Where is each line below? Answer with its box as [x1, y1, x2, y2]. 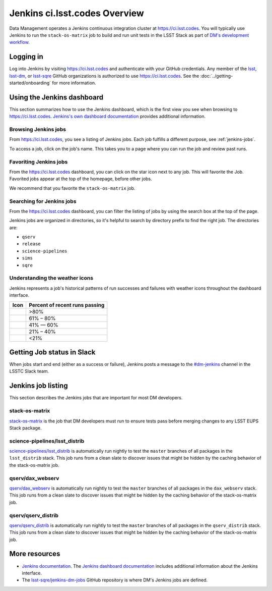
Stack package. [9, 424, 42, 431]
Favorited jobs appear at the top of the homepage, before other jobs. [9, 176, 152, 182]
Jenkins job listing [9, 382, 68, 390]
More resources [9, 550, 60, 558]
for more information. [52, 80, 96, 86]
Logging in [9, 52, 44, 61]
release [22, 241, 41, 247]
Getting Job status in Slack [9, 348, 96, 356]
